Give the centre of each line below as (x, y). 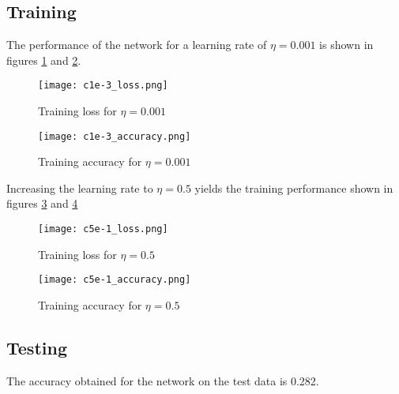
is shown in (346, 45)
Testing (37, 347)
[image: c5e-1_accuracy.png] (115, 280)
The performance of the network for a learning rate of (137, 45)
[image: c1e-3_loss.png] (103, 86)
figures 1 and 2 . (44, 60)
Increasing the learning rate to (80, 188)
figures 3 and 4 (42, 203)
